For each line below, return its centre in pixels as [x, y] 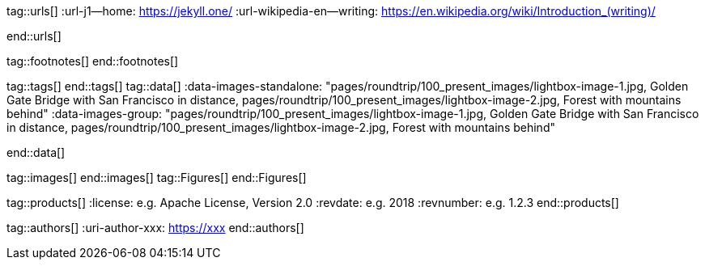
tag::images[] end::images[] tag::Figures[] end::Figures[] [157, 177]
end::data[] [36, 152]
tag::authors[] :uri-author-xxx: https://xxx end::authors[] [155, 228]
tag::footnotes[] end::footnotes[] [93, 61]
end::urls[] [34, 36]
